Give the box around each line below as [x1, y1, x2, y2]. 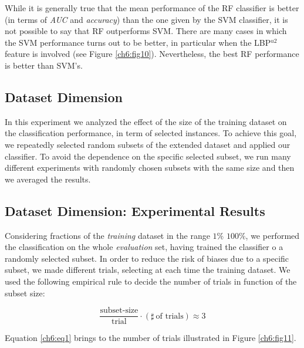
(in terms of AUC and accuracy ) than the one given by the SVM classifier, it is [5, 13, 288, 25]
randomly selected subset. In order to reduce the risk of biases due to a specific [5, 252, 289, 264]
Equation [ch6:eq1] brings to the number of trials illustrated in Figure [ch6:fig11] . [5, 332, 296, 344]
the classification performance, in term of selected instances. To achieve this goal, [5, 127, 297, 139]
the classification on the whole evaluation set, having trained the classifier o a [5, 241, 283, 253]
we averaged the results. [5, 173, 91, 185]
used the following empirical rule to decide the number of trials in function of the [5, 275, 297, 287]
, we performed [245, 229, 300, 241]
